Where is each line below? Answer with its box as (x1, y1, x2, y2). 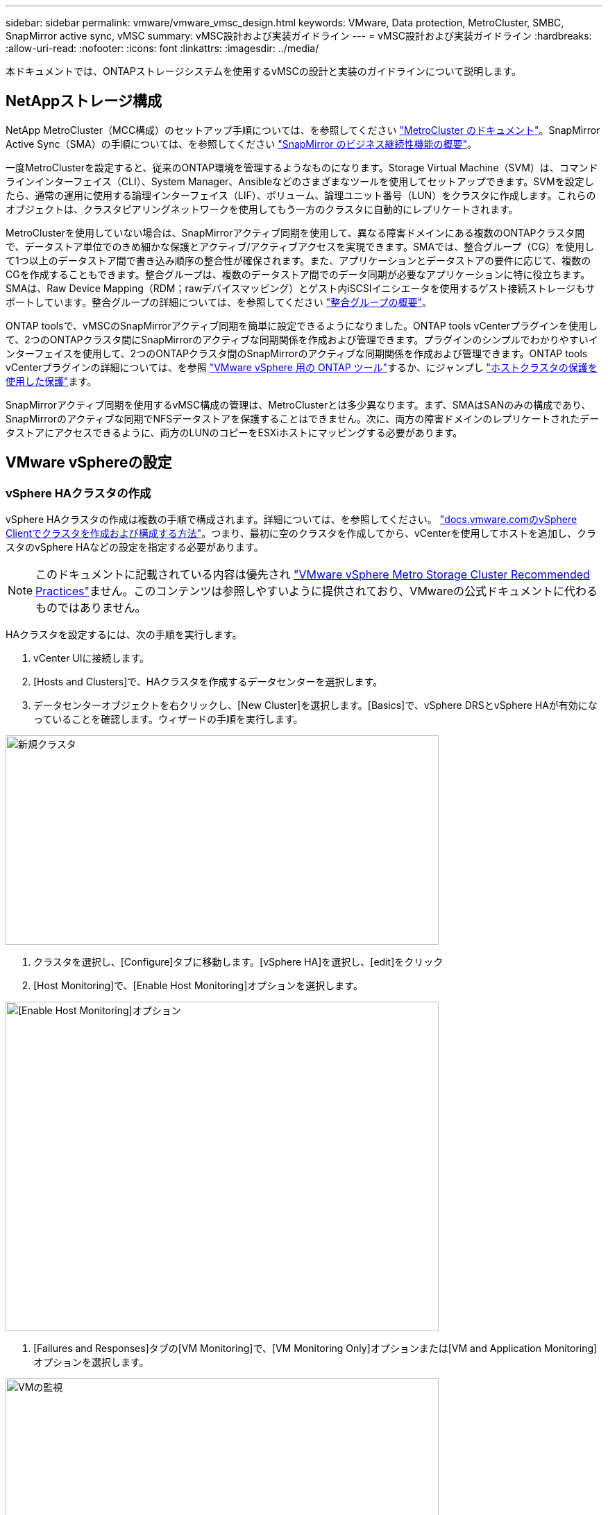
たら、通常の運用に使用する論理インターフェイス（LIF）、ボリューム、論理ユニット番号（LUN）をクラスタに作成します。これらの (6, 189, 596, 201)
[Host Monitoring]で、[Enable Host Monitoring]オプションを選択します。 (33, 979, 363, 992)
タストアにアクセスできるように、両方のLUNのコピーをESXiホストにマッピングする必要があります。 (6, 426, 463, 438)
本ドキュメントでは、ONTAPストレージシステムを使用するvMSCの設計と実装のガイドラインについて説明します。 (6, 65, 521, 77)
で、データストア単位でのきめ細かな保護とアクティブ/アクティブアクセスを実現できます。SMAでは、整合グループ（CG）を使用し (6, 240, 595, 252)
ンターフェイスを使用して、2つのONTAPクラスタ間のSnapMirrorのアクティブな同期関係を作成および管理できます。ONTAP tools (6, 347, 588, 359)
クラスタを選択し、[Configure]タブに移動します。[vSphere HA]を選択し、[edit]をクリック (33, 956, 444, 968)
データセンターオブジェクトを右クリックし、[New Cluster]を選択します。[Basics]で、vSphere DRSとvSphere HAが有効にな (33, 699, 598, 712)
